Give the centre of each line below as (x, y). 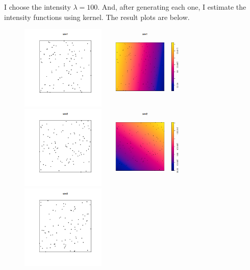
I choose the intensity (37, 7)
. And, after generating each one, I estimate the (172, 7)
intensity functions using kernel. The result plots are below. (97, 17)
